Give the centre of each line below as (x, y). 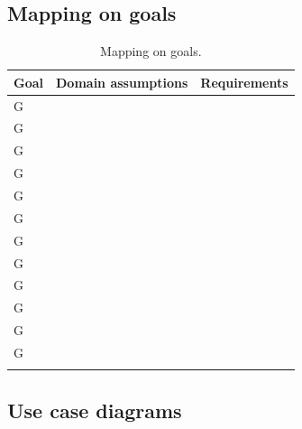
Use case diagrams (95, 410)
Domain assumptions (122, 82)
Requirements (244, 82)
